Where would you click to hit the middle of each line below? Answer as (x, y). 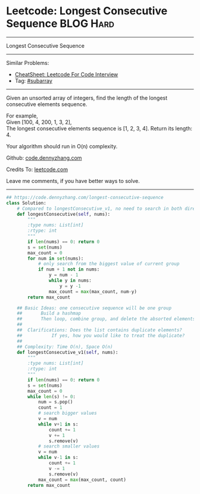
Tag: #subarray (33, 80)
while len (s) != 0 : (52, 397)
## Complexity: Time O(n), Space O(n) (65, 347)
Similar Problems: (28, 63)
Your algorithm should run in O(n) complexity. (62, 146)
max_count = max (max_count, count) (82, 480)
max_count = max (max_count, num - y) (93, 291)
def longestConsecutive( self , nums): (64, 214)
